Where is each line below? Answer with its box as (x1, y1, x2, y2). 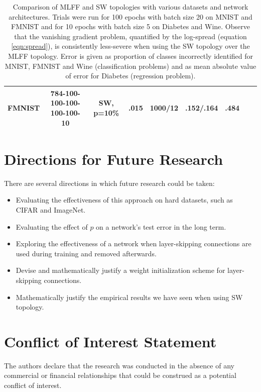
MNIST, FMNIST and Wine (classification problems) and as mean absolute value (5, 60, 256, 71)
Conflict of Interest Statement (4, 331, 217, 351)
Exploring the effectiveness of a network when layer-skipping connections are (16, 238, 251, 249)
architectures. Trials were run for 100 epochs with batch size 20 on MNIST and (9, 11, 252, 22)
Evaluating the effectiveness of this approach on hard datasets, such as (16, 194, 233, 205)
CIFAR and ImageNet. (16, 204, 86, 215)
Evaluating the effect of (16, 221, 88, 232)
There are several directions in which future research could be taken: (4, 177, 215, 188)
